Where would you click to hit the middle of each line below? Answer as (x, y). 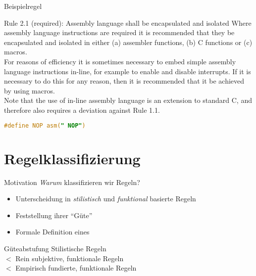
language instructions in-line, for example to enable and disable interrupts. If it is (128, 71)
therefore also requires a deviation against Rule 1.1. (82, 110)
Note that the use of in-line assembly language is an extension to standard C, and (128, 100)
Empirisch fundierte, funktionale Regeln (76, 268)
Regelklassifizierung (72, 158)
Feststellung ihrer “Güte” (54, 215)
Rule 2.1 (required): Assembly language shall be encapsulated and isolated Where (128, 23)
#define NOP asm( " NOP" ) (45, 125)
